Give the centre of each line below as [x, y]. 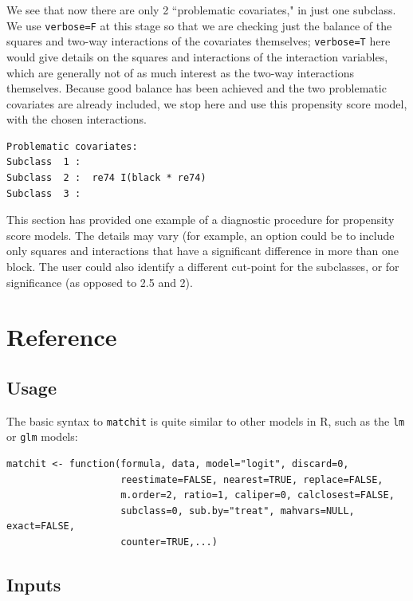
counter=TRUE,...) [169, 542]
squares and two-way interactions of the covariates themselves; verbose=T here [199, 41]
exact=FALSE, [41, 526]
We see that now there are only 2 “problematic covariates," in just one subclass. [201, 10]
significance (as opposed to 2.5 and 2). [100, 282]
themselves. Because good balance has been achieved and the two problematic [197, 88]
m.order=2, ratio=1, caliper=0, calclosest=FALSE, [258, 495]
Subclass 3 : [44, 193]
